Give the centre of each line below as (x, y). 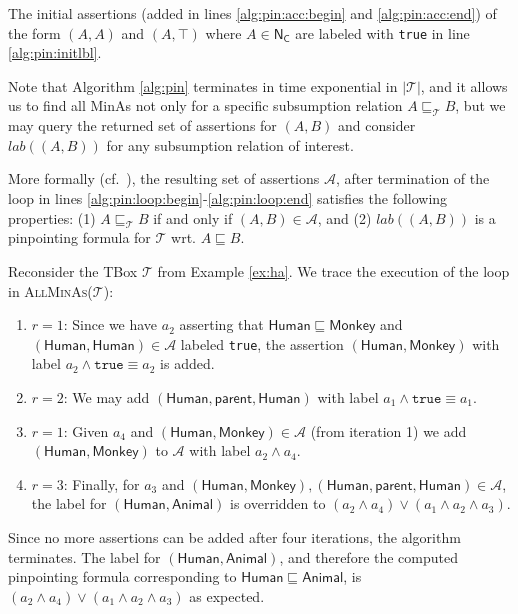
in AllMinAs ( (50, 290)
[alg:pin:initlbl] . (55, 52)
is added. (187, 363)
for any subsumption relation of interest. (230, 144)
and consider (377, 125)
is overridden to (278, 503)
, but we (480, 105)
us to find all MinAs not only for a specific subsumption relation (205, 105)
